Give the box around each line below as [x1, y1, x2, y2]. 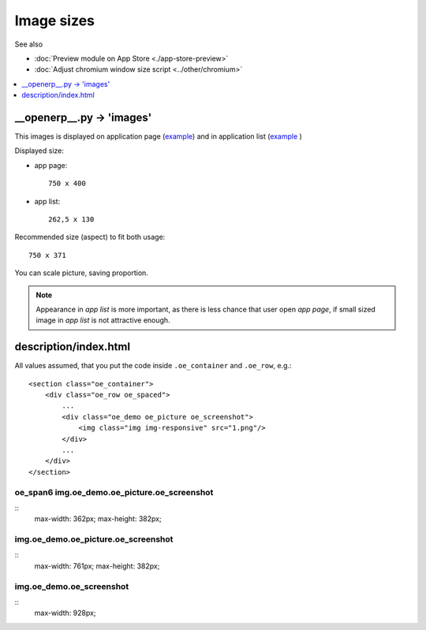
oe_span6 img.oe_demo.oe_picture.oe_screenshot [14, 486, 214, 498]
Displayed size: [14, 146, 65, 155]
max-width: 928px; [34, 608, 96, 618]
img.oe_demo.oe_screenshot [14, 580, 129, 591]
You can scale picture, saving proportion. [14, 268, 149, 278]
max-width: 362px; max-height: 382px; [34, 514, 162, 524]
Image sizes [14, 12, 95, 29]
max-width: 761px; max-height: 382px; [34, 561, 160, 571]
